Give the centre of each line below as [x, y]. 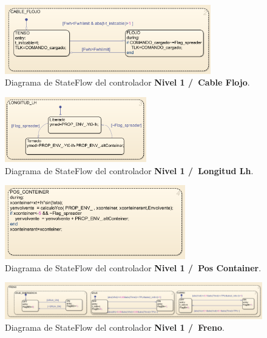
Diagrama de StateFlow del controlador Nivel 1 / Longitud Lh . [129, 170]
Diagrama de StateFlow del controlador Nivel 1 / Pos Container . [133, 267]
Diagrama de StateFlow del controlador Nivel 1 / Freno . [115, 327]
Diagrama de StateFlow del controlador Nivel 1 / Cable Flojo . [127, 82]
